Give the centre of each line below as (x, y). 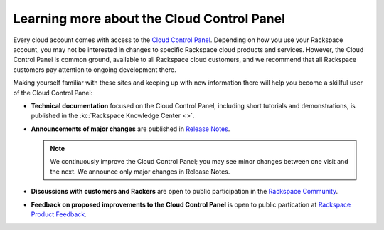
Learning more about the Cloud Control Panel (149, 19)
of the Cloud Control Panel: (53, 93)
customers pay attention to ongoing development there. (95, 69)
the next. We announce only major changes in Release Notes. (140, 172)
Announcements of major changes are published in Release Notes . (130, 129)
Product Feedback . (59, 214)
